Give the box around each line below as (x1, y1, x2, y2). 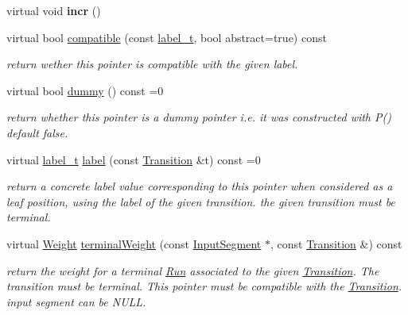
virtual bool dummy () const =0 (6, 82, 164, 98)
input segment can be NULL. (6, 293, 146, 309)
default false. (6, 124, 68, 140)
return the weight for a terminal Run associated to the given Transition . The (6, 262, 379, 279)
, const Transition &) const (270, 235, 402, 252)
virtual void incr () (6, 2, 101, 18)
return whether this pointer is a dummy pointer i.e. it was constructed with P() (6, 109, 391, 125)
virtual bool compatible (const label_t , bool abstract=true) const (6, 29, 327, 45)
